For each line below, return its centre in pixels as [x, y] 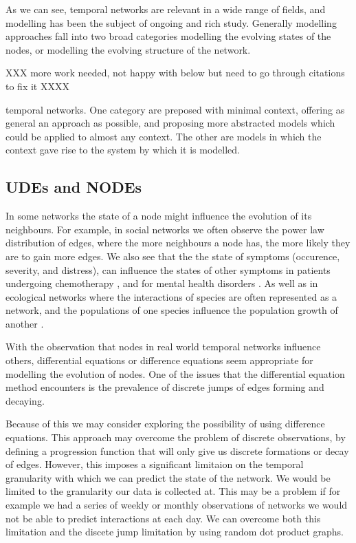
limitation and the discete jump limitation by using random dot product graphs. [175, 532]
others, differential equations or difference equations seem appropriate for [159, 360]
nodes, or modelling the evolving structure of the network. [128, 49]
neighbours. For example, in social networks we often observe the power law [165, 229]
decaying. [25, 400]
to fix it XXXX [37, 86]
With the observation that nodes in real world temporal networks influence [163, 347]
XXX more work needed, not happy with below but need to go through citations [175, 73]
